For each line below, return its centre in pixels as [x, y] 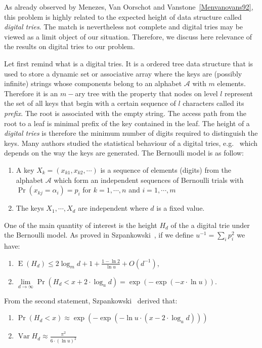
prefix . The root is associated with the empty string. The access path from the [125, 113]
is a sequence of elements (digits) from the [166, 169]
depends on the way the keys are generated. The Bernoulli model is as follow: [124, 153]
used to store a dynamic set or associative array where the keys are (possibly [123, 73]
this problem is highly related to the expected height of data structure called [123, 16]
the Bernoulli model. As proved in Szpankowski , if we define [99, 235]
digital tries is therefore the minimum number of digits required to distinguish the [131, 133]
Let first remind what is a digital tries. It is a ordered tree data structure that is [129, 63]
